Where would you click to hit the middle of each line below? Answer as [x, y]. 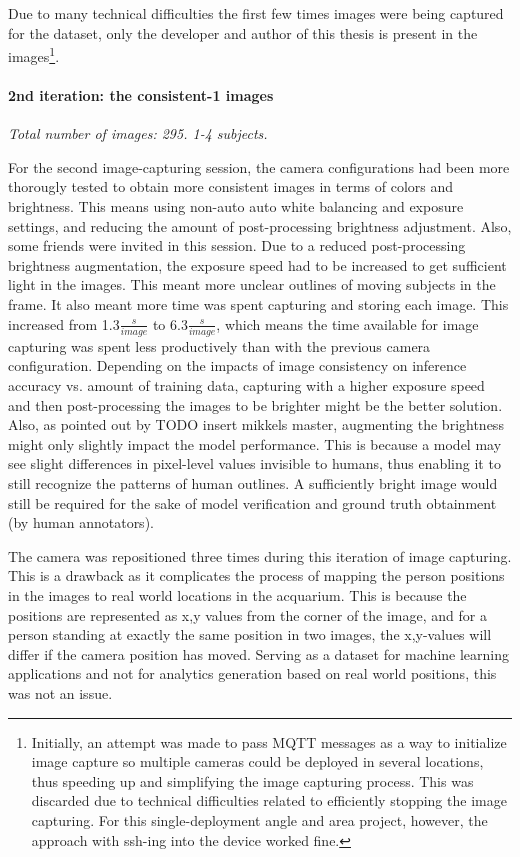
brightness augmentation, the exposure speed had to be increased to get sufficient [257, 264]
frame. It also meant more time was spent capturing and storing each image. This [258, 303]
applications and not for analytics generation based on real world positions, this [252, 673]
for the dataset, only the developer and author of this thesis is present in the [243, 32]
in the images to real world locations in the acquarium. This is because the [237, 595]
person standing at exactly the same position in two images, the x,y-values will [250, 634]
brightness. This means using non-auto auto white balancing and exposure [236, 206]
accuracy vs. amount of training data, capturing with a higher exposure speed [246, 385]
